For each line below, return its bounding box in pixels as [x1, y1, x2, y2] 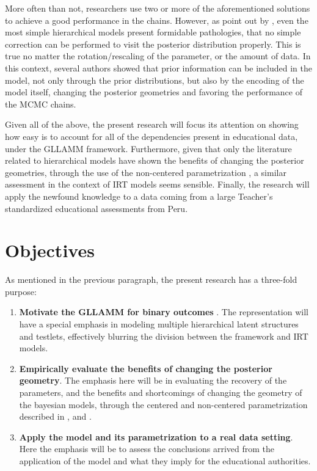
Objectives [5, 238, 95, 263]
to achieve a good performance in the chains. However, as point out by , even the [5, 13, 308, 26]
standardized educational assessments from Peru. [5, 202, 188, 214]
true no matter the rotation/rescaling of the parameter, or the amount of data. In [5, 49, 311, 62]
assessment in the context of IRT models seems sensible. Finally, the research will [5, 178, 310, 191]
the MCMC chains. [5, 97, 76, 110]
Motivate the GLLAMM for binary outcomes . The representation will [19, 305, 308, 318]
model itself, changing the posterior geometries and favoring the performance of [5, 86, 302, 98]
